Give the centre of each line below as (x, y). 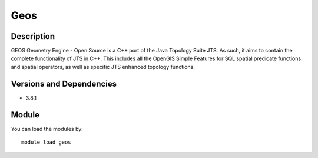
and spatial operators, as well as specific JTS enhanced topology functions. (103, 67)
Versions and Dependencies (64, 83)
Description (33, 36)
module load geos (46, 142)
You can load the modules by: (47, 129)
